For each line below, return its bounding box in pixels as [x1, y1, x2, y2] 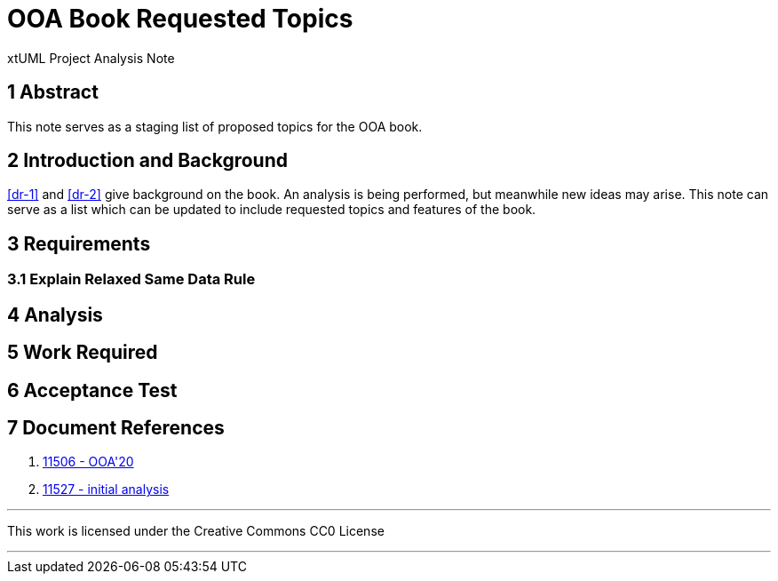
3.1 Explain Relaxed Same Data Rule [7, 270, 256, 289]
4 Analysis [7, 303, 103, 326]
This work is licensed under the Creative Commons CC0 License [7, 523, 385, 539]
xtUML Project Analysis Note [7, 50, 175, 66]
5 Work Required [7, 341, 158, 364]
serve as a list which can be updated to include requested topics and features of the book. [7, 202, 536, 218]
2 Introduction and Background [7, 149, 288, 172]
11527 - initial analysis [43, 482, 170, 497]
